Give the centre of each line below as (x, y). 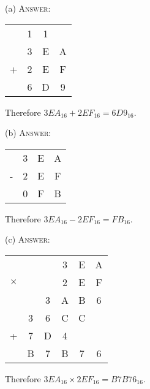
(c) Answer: (28, 239)
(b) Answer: (28, 133)
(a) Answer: (28, 8)
